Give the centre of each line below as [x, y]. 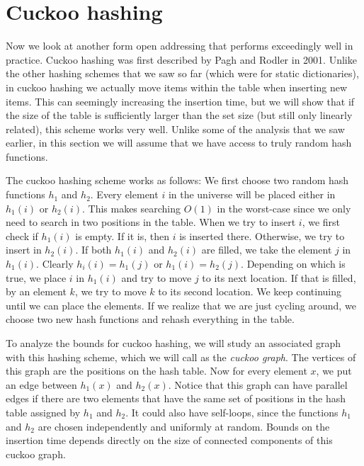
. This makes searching [131, 208]
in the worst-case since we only [284, 208]
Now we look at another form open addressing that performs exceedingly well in [180, 46]
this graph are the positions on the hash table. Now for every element [157, 371]
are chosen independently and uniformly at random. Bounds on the [184, 426]
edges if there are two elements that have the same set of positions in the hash [176, 398]
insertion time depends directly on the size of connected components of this [169, 440]
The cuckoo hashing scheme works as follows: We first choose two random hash [177, 180]
